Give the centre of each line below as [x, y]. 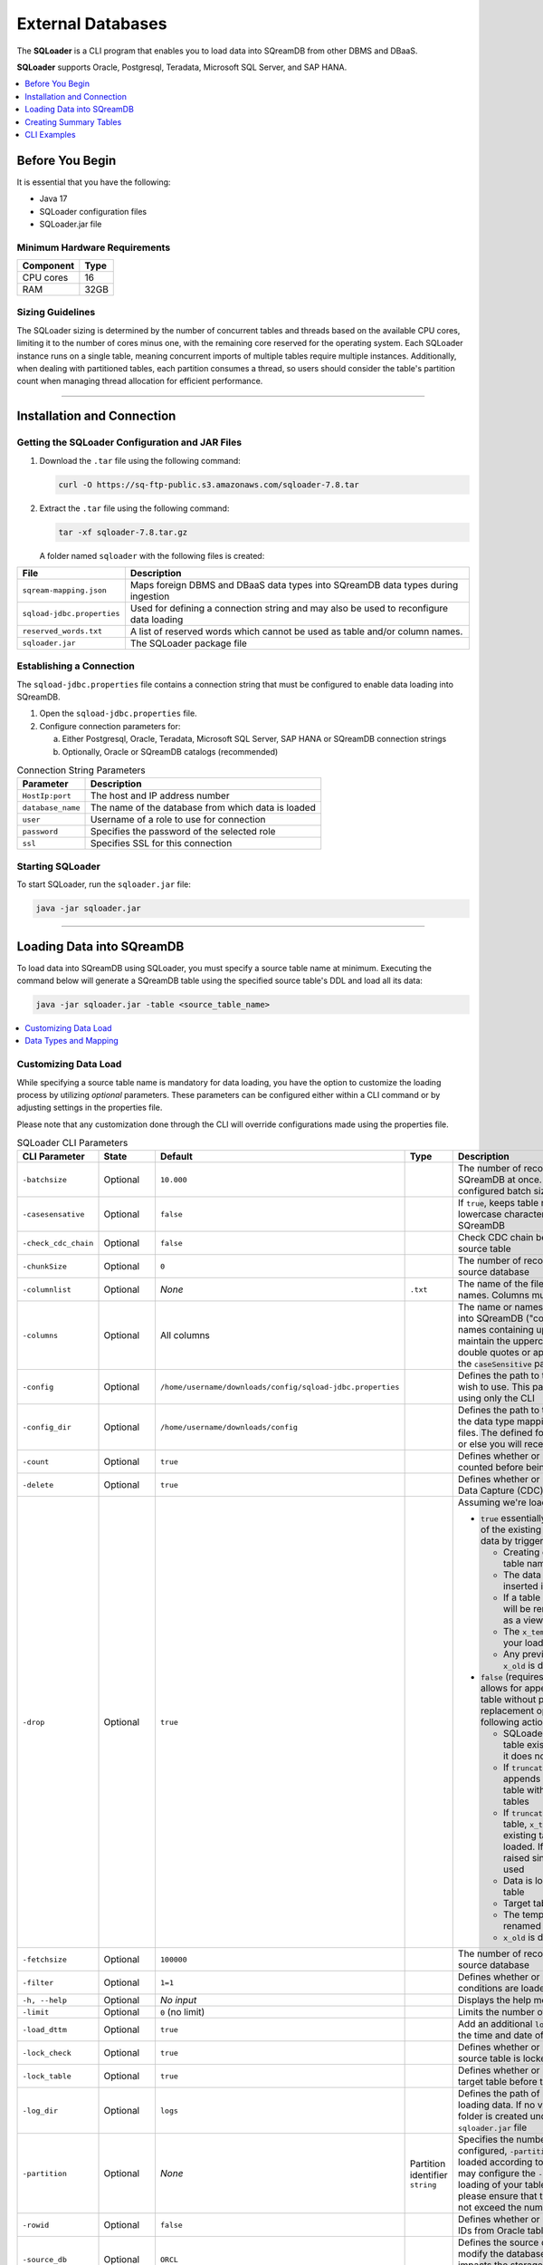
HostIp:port [47, 796]
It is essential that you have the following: [94, 182]
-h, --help [45, 2000]
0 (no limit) [182, 2012]
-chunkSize [45, 1266]
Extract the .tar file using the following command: [134, 508]
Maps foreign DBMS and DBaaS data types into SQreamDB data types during [294, 584]
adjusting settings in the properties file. [90, 1108]
